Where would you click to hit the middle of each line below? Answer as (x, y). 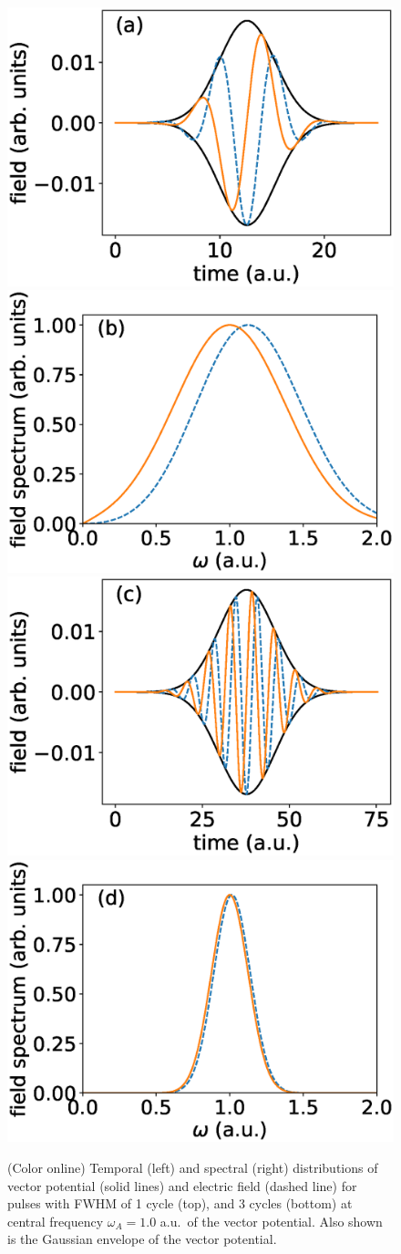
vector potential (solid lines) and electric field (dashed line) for (182, 1185)
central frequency (56, 1221)
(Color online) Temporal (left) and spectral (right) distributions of (193, 1167)
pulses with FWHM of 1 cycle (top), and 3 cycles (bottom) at (180, 1203)
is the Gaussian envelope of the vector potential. (142, 1239)
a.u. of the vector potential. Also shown (271, 1221)
